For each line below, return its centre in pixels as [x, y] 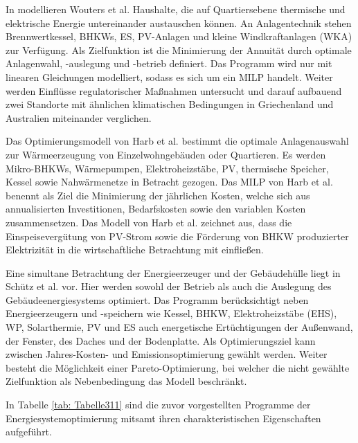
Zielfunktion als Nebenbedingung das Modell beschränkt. [126, 381]
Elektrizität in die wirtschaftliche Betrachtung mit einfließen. [135, 250]
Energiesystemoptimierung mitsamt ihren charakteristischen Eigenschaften [163, 418]
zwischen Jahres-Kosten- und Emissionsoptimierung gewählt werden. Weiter [167, 354]
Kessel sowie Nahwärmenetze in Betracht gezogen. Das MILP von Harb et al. [169, 182]
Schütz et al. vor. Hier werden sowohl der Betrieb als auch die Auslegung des [169, 286]
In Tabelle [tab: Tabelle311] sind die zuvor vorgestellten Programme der [158, 405]
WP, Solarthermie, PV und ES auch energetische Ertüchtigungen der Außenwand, [179, 327]
